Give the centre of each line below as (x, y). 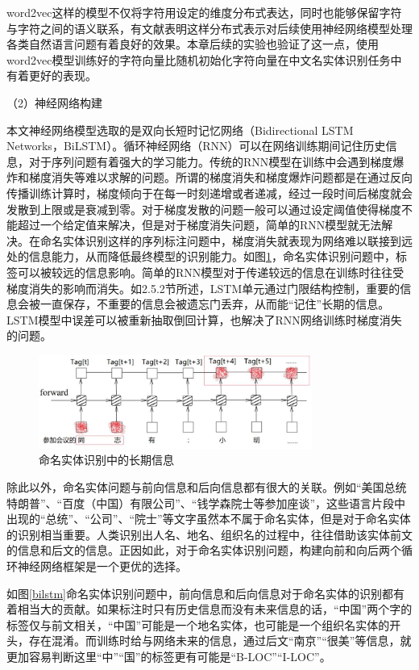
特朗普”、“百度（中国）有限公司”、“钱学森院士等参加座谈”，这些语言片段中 (206, 502)
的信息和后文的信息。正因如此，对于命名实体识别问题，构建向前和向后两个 (204, 550)
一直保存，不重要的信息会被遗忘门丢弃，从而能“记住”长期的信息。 (215, 304)
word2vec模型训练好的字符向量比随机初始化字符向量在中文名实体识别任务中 (204, 59)
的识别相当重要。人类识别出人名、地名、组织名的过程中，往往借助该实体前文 (209, 534)
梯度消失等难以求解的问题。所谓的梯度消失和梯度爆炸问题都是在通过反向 (220, 177)
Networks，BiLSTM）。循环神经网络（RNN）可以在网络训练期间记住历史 (196, 146)
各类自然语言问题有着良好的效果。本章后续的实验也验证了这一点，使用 (193, 44)
